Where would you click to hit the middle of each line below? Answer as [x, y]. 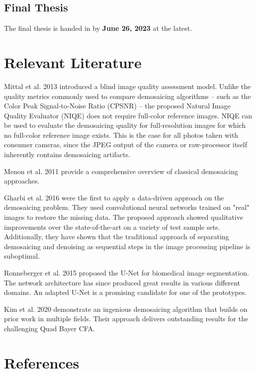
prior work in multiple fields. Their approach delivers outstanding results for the [126, 319]
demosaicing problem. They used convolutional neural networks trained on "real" [127, 207]
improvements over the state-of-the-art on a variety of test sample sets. [112, 227]
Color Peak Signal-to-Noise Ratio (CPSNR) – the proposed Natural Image [117, 106]
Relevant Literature [73, 62]
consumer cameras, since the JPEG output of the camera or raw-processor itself [126, 144]
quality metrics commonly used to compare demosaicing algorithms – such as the [128, 96]
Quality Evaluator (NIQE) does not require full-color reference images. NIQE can [128, 115]
